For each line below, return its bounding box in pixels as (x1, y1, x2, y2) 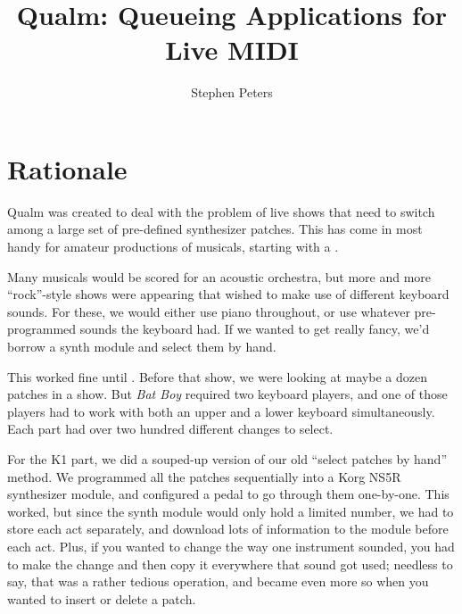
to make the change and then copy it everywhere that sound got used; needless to (7, 554, 453, 573)
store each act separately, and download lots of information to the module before (7, 519, 449, 538)
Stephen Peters (191, 83, 273, 102)
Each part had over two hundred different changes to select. (7, 419, 334, 438)
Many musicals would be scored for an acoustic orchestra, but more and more (7, 267, 432, 286)
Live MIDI (165, 31, 299, 68)
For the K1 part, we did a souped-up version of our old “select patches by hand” (7, 449, 447, 468)
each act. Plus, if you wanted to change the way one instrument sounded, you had (7, 536, 455, 555)
